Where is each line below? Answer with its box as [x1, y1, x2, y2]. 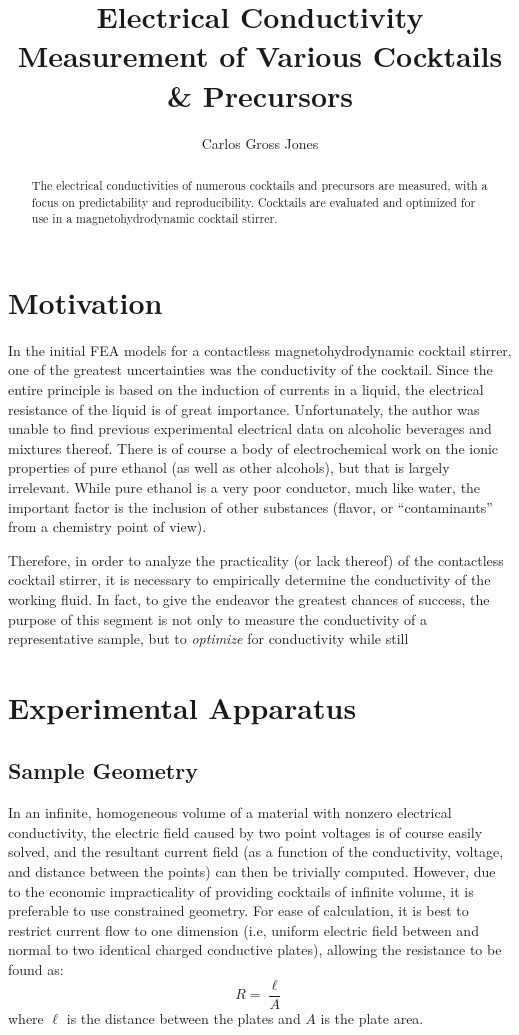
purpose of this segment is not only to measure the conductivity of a [8, 608, 427, 629]
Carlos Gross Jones [201, 132, 319, 153]
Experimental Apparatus [8, 686, 357, 727]
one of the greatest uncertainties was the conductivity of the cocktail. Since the [8, 359, 493, 380]
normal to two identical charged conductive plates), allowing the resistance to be [8, 939, 502, 960]
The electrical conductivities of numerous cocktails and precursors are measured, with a [31, 176, 488, 193]
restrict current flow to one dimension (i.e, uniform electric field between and [8, 919, 479, 940]
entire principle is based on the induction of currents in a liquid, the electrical [8, 378, 484, 399]
